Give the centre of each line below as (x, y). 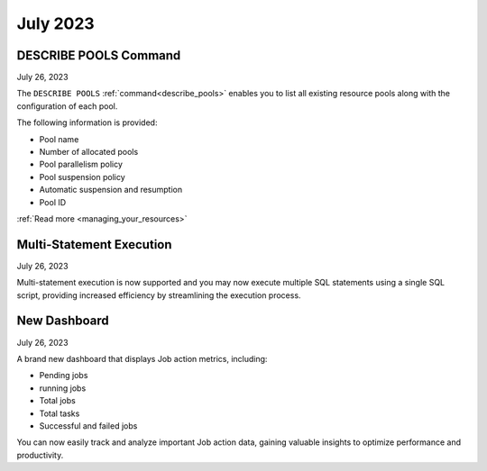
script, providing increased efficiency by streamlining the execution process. (159, 295)
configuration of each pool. (67, 106)
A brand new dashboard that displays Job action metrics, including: (142, 358)
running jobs (63, 388)
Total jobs (57, 401)
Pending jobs (64, 376)
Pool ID (53, 202)
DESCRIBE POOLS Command (99, 55)
